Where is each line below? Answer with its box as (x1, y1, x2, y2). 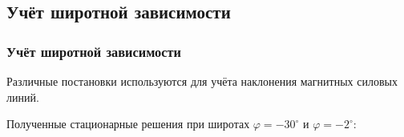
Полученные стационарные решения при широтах (6, 115, 250, 132)
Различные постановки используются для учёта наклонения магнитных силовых (6, 73, 398, 89)
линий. (6, 88, 39, 105)
